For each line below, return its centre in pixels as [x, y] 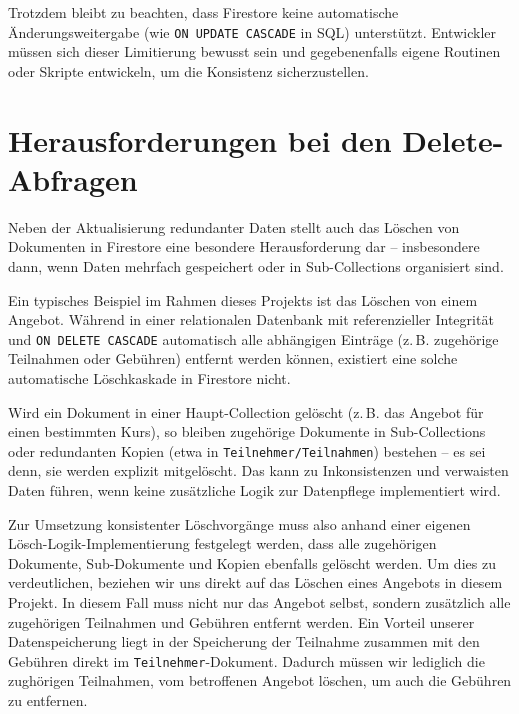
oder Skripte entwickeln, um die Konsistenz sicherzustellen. [188, 70]
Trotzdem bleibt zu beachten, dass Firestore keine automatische [203, 12]
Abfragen [73, 178]
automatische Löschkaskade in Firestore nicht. [149, 377]
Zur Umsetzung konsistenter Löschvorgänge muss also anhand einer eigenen [239, 523]
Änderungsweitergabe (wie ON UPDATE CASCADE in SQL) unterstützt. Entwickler [252, 31]
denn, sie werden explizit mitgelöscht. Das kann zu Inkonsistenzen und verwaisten [258, 470]
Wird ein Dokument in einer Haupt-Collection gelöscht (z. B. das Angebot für [246, 411]
